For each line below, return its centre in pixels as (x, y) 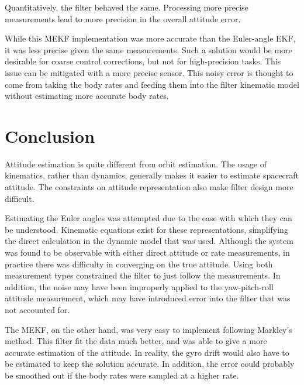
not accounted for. (37, 310)
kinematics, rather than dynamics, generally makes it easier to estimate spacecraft (152, 175)
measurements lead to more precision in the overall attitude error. (123, 18)
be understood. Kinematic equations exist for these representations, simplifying (146, 229)
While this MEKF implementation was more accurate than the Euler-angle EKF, (150, 38)
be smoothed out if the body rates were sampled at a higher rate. (122, 375)
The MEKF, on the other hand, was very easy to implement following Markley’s (148, 329)
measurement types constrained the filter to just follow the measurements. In (143, 275)
